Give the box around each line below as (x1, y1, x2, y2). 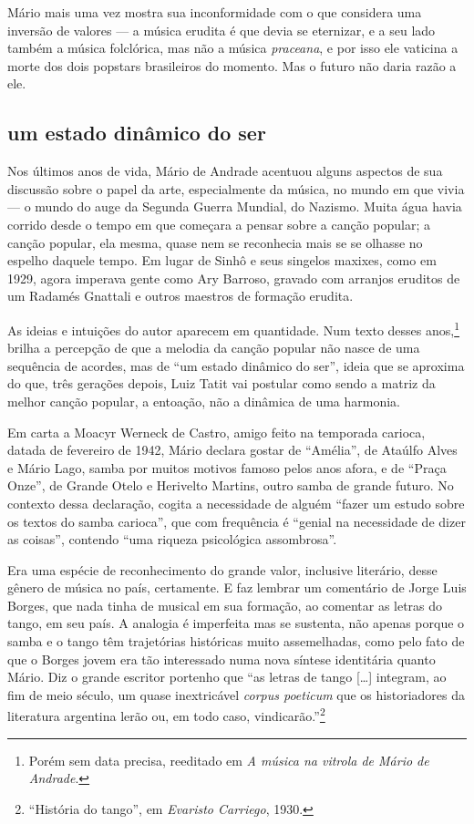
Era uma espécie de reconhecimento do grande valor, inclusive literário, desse (7, 560, 438, 579)
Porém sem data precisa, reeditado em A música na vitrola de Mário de (28, 750, 429, 769)
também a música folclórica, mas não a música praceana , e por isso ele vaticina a (7, 38, 459, 57)
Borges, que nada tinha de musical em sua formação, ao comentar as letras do (7, 595, 443, 614)
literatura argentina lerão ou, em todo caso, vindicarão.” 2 (7, 704, 325, 726)
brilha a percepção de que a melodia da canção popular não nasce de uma (7, 338, 420, 357)
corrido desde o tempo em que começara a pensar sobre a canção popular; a (7, 214, 430, 233)
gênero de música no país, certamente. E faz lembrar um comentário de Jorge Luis (7, 578, 467, 597)
